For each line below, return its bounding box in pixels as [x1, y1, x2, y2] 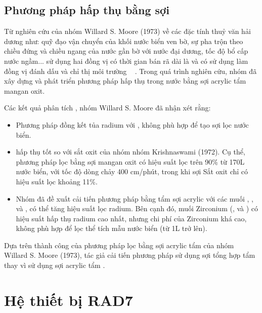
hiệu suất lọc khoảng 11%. [16, 176, 98, 186]
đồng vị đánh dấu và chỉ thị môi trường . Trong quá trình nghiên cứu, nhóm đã [4, 65, 257, 76]
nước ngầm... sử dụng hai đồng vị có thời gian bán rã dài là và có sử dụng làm [4, 55, 248, 66]
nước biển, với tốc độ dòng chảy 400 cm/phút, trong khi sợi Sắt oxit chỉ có [16, 166, 248, 177]
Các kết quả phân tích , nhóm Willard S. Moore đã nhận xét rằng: [4, 102, 211, 113]
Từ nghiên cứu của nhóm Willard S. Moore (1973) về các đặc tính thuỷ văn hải [4, 26, 251, 36]
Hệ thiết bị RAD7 [4, 289, 133, 310]
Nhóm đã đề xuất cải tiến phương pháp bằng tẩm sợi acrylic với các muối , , [16, 193, 253, 204]
